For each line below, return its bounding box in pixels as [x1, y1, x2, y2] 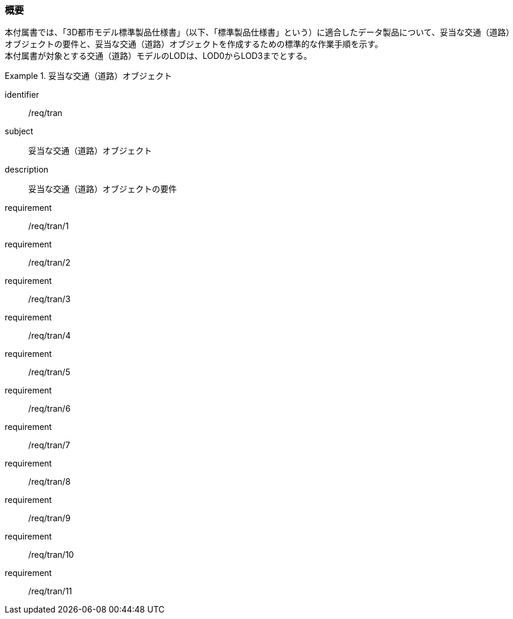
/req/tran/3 [28, 294, 71, 304]
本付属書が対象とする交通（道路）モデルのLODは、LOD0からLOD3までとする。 [5, 51, 312, 61]
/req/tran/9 [28, 513, 71, 524]
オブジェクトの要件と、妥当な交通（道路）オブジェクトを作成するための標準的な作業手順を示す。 [5, 39, 383, 49]
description [5, 164, 49, 175]
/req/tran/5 [28, 367, 71, 378]
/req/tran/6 [28, 403, 71, 414]
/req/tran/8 [28, 476, 71, 487]
